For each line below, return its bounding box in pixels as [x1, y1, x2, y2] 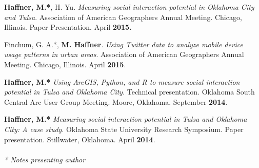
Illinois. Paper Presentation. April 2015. [4, 22, 132, 32]
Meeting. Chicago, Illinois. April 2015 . [4, 59, 126, 69]
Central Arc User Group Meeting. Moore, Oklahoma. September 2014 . [4, 96, 228, 107]
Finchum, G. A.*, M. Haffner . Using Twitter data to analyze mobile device [4, 39, 243, 49]
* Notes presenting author [4, 154, 86, 164]
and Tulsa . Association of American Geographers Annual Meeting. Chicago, [4, 11, 242, 22]
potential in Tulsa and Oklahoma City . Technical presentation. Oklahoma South [4, 86, 255, 97]
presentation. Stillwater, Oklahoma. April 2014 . [4, 134, 155, 144]
